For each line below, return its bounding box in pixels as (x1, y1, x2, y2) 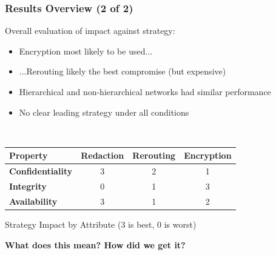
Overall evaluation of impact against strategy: (5, 24, 175, 37)
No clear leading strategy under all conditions (19, 105, 189, 118)
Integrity (9, 179, 47, 192)
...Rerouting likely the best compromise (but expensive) (19, 65, 226, 78)
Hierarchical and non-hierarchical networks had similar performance (19, 85, 271, 98)
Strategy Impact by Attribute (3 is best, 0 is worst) (5, 217, 197, 230)
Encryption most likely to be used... (19, 44, 153, 57)
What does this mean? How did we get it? (5, 238, 186, 251)
